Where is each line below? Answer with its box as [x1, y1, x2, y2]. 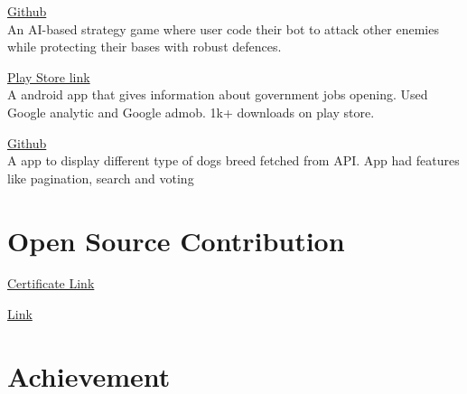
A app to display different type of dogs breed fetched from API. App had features [7, 151, 460, 170]
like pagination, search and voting [7, 168, 194, 187]
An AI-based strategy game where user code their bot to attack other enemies [7, 19, 439, 38]
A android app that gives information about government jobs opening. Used [7, 85, 428, 104]
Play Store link [7, 67, 90, 86]
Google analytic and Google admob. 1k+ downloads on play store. [7, 102, 375, 121]
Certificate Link [7, 274, 95, 293]
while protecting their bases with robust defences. [7, 37, 282, 56]
